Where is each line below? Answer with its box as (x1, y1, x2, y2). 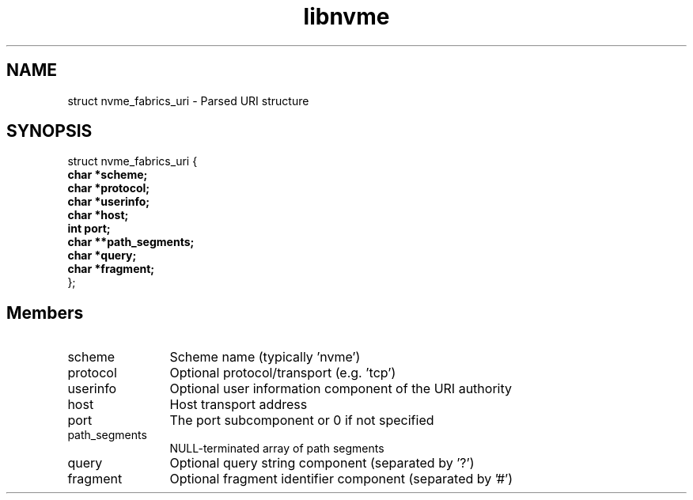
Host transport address (169, 396, 308, 413)
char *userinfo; (67, 195, 150, 209)
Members (6, 302, 84, 323)
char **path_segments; (67, 235, 195, 249)
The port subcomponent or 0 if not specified (169, 412, 434, 429)
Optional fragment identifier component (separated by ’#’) (169, 471, 513, 487)
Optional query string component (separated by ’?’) (169, 455, 475, 472)
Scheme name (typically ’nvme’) (169, 349, 361, 366)
